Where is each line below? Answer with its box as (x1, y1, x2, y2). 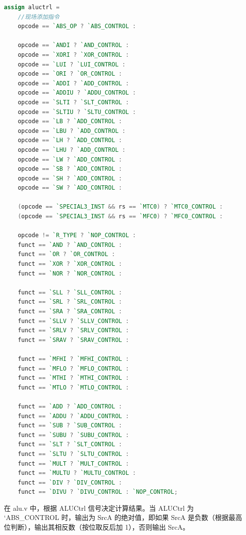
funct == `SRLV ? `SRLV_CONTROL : (17, 327, 129, 334)
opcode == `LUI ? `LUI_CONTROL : (17, 61, 126, 68)
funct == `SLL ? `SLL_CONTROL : (17, 289, 122, 296)
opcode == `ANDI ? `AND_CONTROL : (17, 42, 129, 49)
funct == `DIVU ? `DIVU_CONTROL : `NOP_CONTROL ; (17, 488, 178, 496)
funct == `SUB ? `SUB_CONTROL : (17, 422, 122, 429)
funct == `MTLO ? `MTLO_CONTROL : (17, 384, 129, 391)
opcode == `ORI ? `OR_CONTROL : (17, 70, 122, 78)
